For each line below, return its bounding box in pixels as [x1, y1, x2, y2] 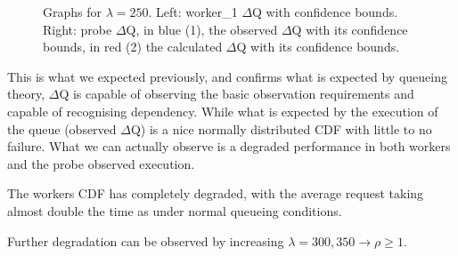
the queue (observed [7, 119, 117, 138]
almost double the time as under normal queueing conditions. [7, 201, 342, 220]
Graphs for [43, 3, 102, 20]
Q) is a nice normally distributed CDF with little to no [130, 119, 432, 138]
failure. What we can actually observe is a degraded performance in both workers [7, 137, 451, 156]
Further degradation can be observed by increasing [7, 231, 284, 250]
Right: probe [43, 20, 112, 38]
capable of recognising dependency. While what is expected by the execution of [7, 101, 438, 120]
